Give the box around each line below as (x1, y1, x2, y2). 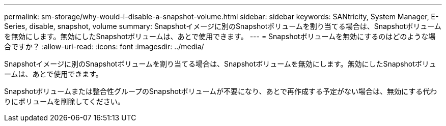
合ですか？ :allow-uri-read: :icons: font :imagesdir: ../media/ (4, 42, 204, 51)
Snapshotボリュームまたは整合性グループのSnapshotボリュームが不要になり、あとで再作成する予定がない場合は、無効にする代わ (4, 87, 437, 96)
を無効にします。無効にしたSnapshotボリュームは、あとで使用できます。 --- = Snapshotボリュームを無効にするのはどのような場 (4, 32, 436, 41)
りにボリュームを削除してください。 (4, 97, 125, 106)
